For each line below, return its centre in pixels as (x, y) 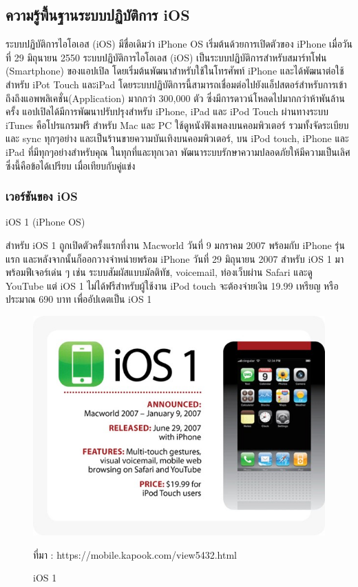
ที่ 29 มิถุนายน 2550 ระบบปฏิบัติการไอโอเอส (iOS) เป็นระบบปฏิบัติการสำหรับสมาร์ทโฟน (166, 57)
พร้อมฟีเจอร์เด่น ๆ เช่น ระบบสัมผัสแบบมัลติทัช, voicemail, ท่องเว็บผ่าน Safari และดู (159, 272)
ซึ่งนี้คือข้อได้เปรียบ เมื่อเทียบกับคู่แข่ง (71, 165)
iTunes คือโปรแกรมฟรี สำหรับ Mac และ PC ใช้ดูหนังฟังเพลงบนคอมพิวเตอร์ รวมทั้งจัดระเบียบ (177, 125)
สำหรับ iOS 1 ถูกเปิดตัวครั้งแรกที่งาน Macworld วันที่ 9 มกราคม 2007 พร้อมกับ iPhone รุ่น (175, 245)
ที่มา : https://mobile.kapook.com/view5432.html (135, 554)
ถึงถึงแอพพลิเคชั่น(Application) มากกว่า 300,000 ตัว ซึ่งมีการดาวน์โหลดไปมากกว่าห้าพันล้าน (175, 98)
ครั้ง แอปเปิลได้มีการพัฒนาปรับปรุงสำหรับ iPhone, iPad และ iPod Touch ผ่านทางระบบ (167, 111)
